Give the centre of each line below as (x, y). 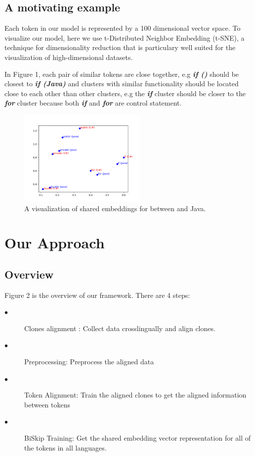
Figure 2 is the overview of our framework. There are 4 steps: (97, 295)
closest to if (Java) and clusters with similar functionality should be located (122, 84)
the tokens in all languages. (65, 447)
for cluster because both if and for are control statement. (93, 103)
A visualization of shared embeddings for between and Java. (115, 208)
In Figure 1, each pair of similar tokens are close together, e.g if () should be (122, 74)
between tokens (47, 404)
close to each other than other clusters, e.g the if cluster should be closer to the (125, 93)
